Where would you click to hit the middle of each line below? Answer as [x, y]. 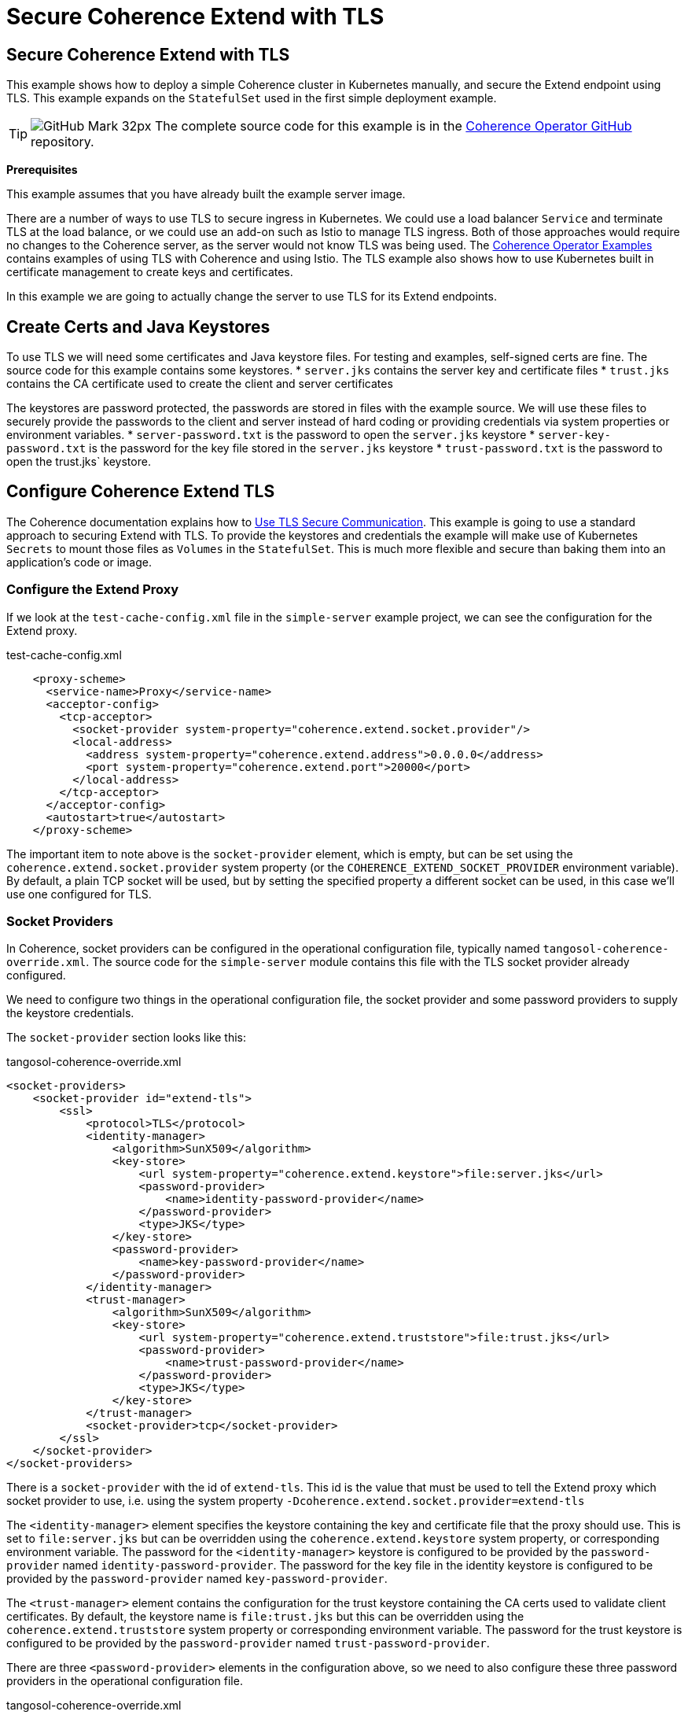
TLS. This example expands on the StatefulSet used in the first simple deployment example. [252, 98]
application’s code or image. [79, 562]
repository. [63, 142]
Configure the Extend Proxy [93, 590]
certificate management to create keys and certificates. [150, 272]
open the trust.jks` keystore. [79, 462]
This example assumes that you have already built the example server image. [206, 194]
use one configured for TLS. [79, 894]
